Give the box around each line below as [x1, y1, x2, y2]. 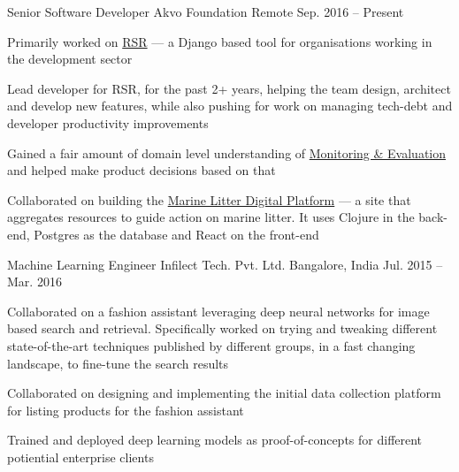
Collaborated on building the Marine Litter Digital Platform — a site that [7, 190, 411, 209]
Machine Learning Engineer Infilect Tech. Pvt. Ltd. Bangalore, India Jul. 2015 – [7, 255, 443, 273]
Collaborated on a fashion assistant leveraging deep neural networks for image [7, 301, 430, 320]
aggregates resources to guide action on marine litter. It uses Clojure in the [7, 208, 415, 226]
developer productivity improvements [7, 113, 209, 132]
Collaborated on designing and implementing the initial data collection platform [7, 384, 441, 402]
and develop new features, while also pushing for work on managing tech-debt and [7, 96, 453, 115]
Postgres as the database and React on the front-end [34, 225, 319, 243]
